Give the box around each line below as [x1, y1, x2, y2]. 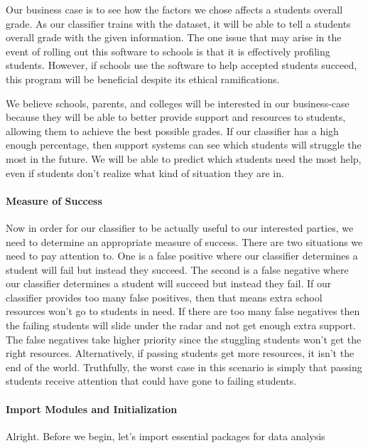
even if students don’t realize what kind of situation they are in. [6, 165, 284, 180]
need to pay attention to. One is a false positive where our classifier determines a [6, 248, 358, 263]
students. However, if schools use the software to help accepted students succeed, [6, 58, 357, 73]
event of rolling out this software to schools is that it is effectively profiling [6, 43, 330, 58]
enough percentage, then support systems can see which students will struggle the [6, 137, 362, 152]
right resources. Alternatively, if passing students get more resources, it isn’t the [6, 346, 355, 361]
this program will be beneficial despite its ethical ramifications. [6, 71, 280, 86]
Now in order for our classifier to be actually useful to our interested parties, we [6, 220, 354, 235]
